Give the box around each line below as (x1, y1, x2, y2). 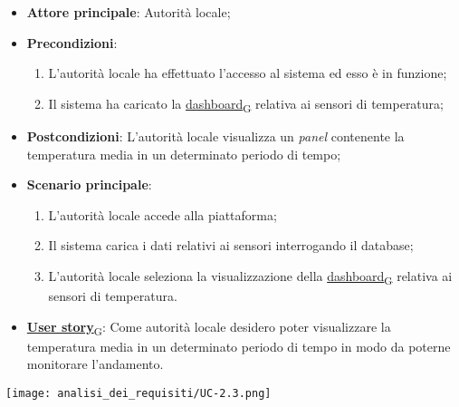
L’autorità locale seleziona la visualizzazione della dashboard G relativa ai (48, 266, 453, 287)
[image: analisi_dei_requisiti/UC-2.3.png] (5, 386, 272, 400)
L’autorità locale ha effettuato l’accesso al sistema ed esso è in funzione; (48, 63, 447, 82)
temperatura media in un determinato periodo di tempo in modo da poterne (26, 336, 451, 355)
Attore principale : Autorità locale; (26, 3, 231, 21)
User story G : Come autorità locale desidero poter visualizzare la (26, 316, 391, 338)
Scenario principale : (26, 175, 152, 194)
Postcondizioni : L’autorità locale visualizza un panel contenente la (26, 126, 405, 145)
